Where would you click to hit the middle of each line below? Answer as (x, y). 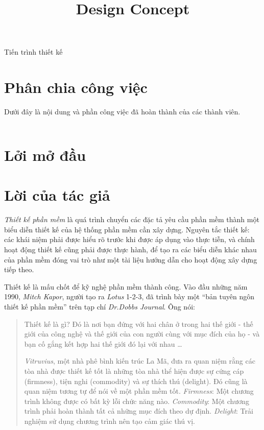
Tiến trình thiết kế (33, 52)
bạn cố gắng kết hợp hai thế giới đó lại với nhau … (103, 343)
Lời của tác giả (57, 195)
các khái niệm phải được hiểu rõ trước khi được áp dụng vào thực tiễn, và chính (129, 239)
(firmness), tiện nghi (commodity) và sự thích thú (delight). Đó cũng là (136, 381)
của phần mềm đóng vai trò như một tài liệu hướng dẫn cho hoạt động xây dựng (131, 259)
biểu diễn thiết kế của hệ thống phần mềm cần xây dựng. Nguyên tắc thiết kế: (127, 229)
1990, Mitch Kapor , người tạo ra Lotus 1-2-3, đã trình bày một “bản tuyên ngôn (129, 296)
